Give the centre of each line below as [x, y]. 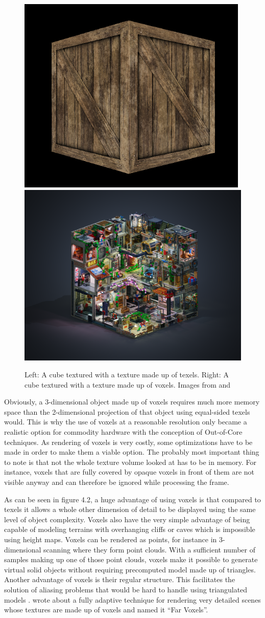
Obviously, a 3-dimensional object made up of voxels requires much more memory [132, 402]
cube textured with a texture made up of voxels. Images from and [128, 384]
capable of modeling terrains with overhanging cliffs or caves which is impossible [130, 529]
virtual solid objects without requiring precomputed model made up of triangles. [130, 569]
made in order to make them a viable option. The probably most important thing [132, 452]
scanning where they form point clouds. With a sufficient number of [149, 549]
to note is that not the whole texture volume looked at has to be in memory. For [130, 462]
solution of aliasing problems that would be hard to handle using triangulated [126, 589]
